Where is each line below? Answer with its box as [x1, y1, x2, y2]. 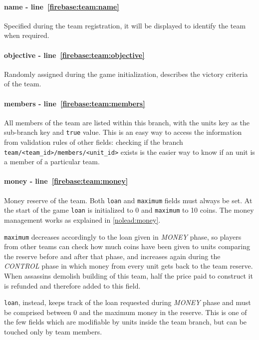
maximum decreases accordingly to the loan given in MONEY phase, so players [4, 231, 242, 242]
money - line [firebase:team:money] [4, 176, 128, 186]
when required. [4, 30, 49, 40]
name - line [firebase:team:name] [4, 1, 119, 11]
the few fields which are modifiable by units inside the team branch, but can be [4, 317, 247, 327]
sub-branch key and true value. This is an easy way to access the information [4, 127, 242, 137]
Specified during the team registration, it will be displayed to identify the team [4, 20, 246, 30]
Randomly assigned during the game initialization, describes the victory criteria [4, 68, 248, 79]
